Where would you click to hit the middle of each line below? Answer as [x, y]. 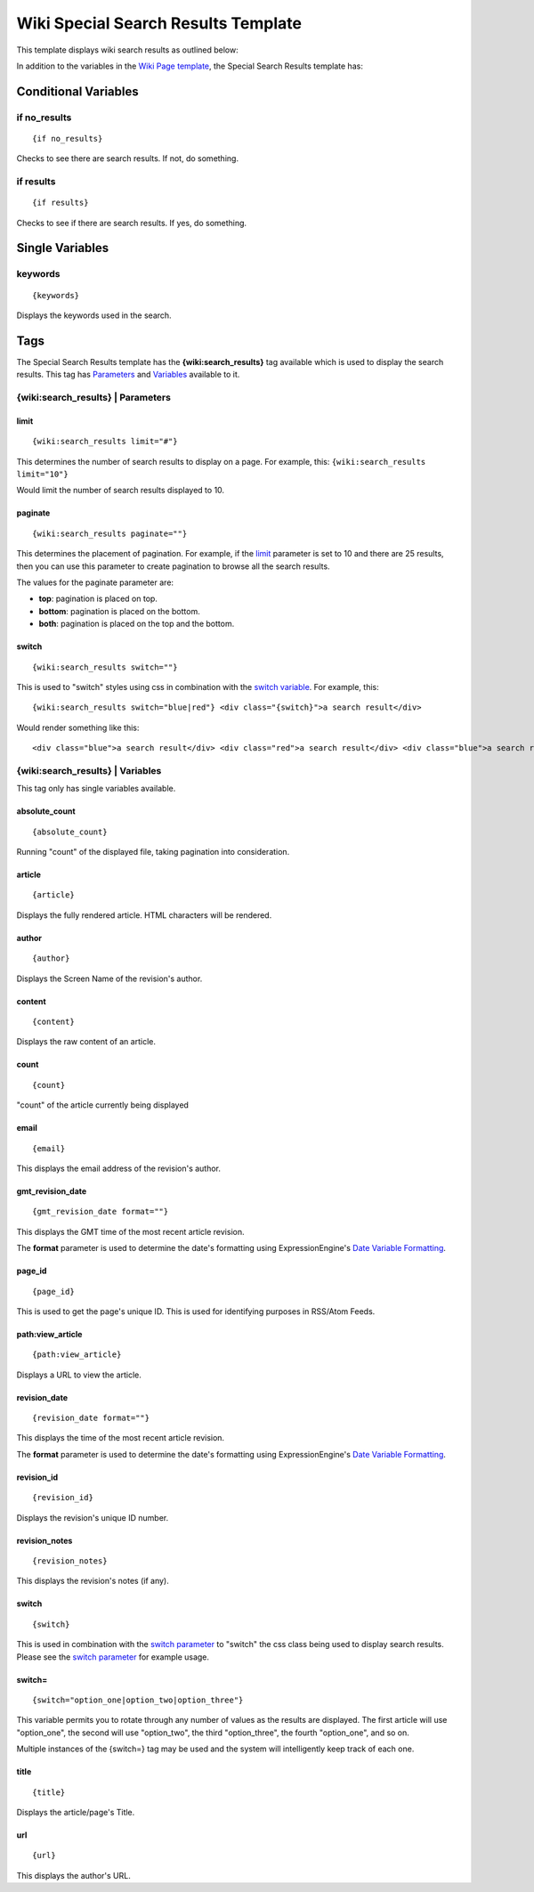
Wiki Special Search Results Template [159, 23]
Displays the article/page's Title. [76, 1812]
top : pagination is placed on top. [98, 599]
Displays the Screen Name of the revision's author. [109, 978]
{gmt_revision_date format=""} [101, 1212]
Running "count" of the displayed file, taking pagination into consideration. [153, 852]
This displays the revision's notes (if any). [93, 1581]
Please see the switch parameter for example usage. [113, 1657]
